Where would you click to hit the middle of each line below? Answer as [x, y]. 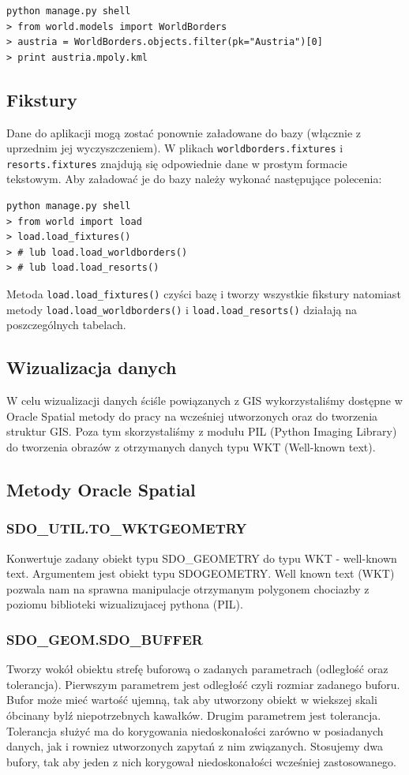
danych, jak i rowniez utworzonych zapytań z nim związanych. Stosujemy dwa [195, 746]
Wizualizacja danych [92, 367]
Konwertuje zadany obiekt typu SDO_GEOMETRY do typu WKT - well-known [202, 558]
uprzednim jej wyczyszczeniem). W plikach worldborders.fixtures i [175, 148]
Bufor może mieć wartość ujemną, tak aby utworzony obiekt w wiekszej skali [192, 700]
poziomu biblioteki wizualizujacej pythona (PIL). [125, 604]
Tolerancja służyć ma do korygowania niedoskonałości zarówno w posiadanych [195, 730]
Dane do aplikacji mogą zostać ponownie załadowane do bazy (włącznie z [184, 132]
